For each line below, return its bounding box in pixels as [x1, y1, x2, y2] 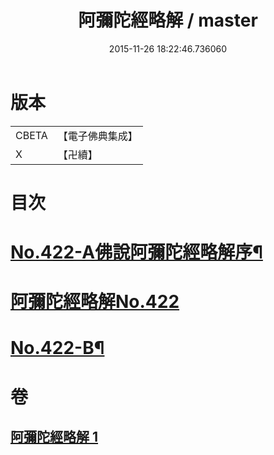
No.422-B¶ [10, 337, 105, 360]
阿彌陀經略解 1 [10, 429, 99, 446]
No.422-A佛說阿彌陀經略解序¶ [10, 241, 263, 264]
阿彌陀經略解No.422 [10, 291, 180, 313]
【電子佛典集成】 [57, 129, 138, 143]
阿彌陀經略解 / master [78, 9, 258, 32]
